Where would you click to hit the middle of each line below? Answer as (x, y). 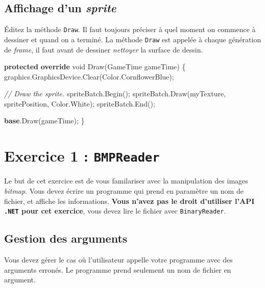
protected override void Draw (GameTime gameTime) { (95, 67)
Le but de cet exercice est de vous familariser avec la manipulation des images (126, 181)
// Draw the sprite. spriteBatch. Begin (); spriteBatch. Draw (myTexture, (115, 94)
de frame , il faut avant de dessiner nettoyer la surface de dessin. (104, 49)
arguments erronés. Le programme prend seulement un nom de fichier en (118, 269)
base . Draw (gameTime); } (44, 121)
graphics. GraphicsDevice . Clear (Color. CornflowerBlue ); (89, 76)
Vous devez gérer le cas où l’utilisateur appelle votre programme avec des (118, 259)
